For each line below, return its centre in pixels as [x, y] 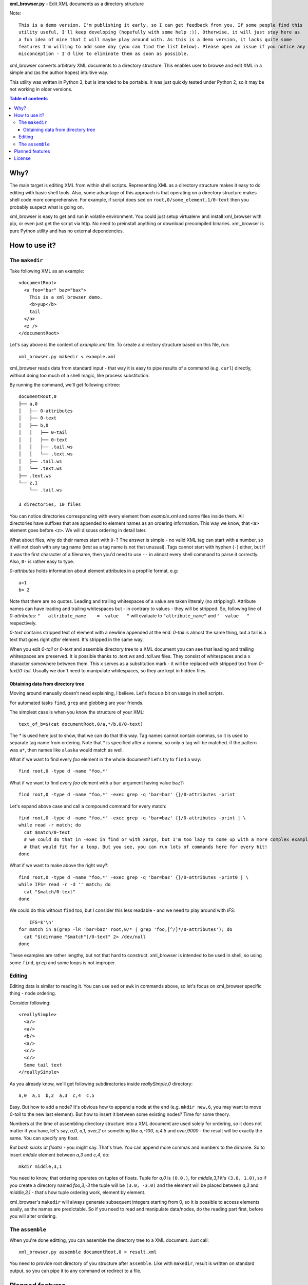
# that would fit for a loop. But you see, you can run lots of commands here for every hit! [146, 847]
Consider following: [30, 1003]
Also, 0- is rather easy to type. [42, 561]
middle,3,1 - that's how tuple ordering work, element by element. [78, 1192]
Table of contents [29, 99]
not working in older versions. [41, 89]
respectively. [23, 623]
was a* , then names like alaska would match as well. [67, 750]
